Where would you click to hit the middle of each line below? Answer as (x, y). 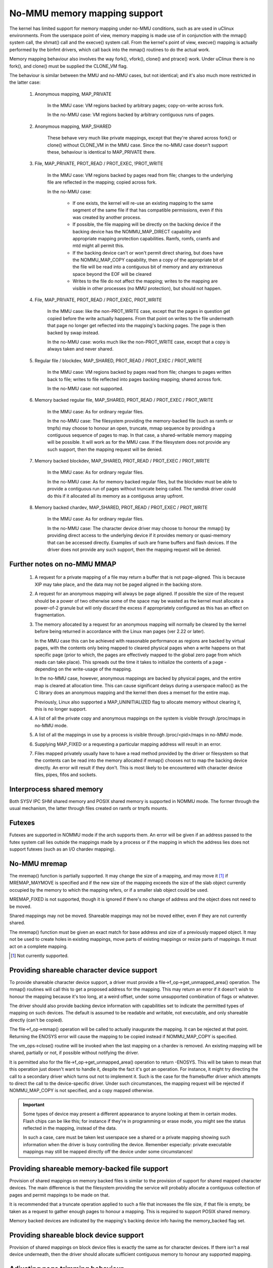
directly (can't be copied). (36, 1020)
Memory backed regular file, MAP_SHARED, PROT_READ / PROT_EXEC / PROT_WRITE (124, 400)
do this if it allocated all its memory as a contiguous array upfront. (116, 496)
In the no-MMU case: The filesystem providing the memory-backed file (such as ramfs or (140, 421)
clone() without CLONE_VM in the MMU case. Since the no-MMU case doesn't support (138, 145)
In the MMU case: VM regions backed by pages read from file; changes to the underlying (140, 175)
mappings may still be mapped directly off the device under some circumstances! (108, 1152)
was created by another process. (107, 217)
